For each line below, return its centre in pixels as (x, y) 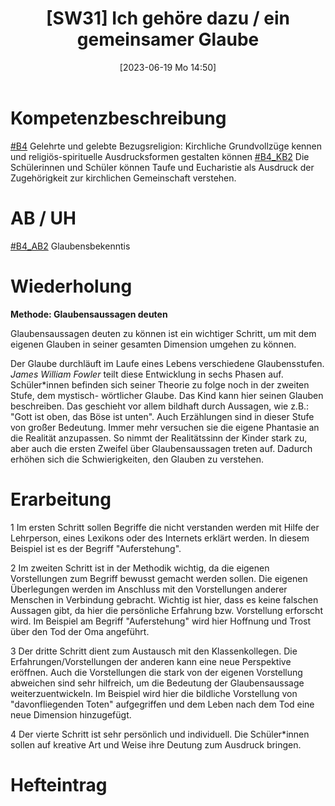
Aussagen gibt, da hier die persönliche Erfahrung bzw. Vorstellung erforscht (166, 610)
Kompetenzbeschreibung (118, 118)
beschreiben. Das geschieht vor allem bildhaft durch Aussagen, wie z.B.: (160, 406)
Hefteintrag (59, 784)
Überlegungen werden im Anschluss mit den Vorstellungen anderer (149, 589)
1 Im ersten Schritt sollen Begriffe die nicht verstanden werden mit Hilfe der (165, 527)
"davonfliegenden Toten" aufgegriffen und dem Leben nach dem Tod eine (162, 704)
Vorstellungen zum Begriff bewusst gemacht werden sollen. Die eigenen (159, 578)
